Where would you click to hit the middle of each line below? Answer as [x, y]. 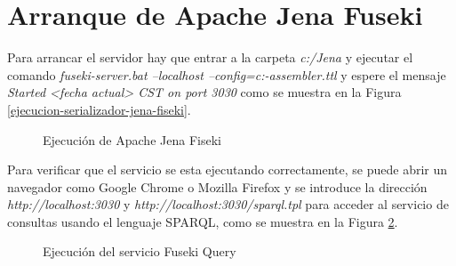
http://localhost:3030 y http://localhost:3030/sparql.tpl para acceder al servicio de [228, 204]
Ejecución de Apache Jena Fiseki [132, 139]
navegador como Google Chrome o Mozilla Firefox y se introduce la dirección [217, 186]
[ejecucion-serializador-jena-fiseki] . [99, 109]
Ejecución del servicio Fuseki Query [140, 251]
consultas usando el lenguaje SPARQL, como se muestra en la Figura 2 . [203, 221]
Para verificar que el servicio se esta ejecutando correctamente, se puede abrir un [228, 169]
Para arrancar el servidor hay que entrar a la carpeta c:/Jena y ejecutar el [210, 57]
